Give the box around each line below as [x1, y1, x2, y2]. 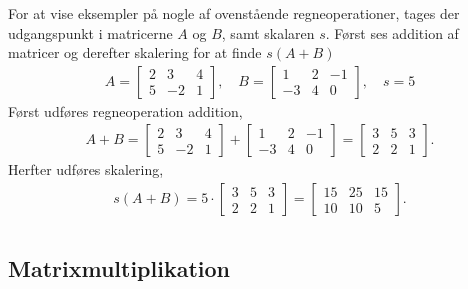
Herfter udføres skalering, [8, 159, 164, 180]
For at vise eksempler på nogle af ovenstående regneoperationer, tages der [8, 3, 460, 23]
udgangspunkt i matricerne [8, 22, 173, 43]
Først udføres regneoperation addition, [8, 100, 243, 121]
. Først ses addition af [325, 22, 459, 43]
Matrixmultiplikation [8, 253, 230, 284]
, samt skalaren [221, 22, 315, 43]
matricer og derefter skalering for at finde [8, 42, 262, 63]
